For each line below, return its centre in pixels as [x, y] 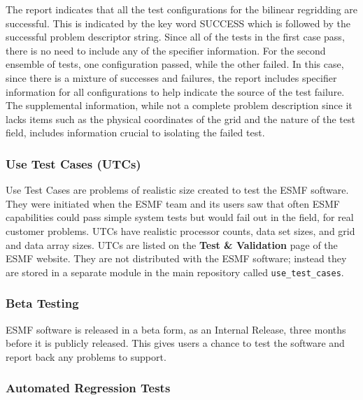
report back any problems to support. [86, 356]
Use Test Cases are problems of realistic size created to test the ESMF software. [177, 190]
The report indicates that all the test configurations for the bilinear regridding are [182, 9]
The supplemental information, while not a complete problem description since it [179, 105]
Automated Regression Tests [88, 388]
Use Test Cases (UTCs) [73, 163]
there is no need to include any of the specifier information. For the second [166, 50]
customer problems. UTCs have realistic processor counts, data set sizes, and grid [180, 230]
